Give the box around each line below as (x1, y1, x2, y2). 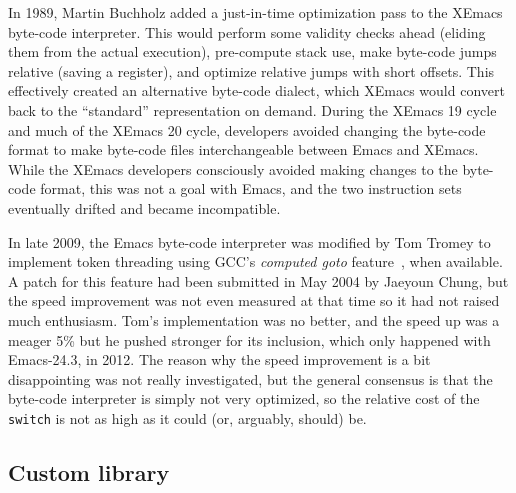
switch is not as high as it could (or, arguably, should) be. (8, 407, 367, 428)
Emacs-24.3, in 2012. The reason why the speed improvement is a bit (8, 349, 431, 370)
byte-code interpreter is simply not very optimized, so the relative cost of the (8, 388, 480, 409)
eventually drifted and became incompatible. (8, 197, 281, 218)
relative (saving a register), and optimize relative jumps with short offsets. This (8, 60, 495, 81)
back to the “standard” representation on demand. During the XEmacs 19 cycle (8, 99, 497, 120)
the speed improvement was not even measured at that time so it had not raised (8, 290, 500, 311)
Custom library (8, 456, 170, 487)
